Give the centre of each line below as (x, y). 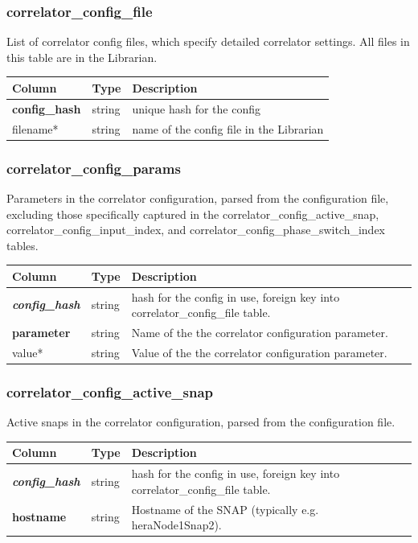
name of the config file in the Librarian (228, 128)
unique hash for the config (197, 108)
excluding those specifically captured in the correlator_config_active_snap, (193, 214)
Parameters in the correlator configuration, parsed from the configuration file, (198, 197)
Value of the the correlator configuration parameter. (259, 352)
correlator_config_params (94, 168)
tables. (23, 245)
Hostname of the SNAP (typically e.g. (225, 509)
